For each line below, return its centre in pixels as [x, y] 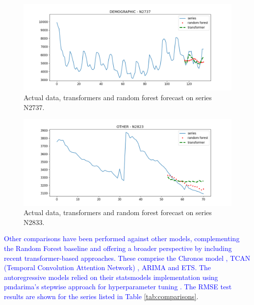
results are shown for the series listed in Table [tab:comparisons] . [101, 296]
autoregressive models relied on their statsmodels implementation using [111, 277]
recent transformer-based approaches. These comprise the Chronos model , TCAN [127, 258]
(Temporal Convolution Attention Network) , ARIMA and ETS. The [108, 267]
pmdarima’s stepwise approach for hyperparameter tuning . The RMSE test [118, 287]
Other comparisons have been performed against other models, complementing [122, 238]
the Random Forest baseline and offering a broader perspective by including [118, 248]
